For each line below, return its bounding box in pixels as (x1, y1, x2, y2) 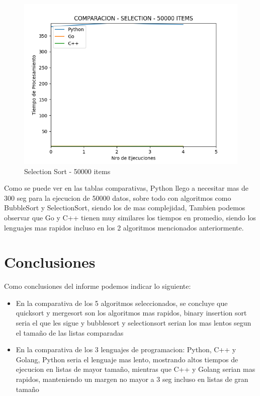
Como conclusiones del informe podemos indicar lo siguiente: (4, 281, 191, 291)
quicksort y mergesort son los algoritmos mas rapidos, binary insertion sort (16, 307, 247, 318)
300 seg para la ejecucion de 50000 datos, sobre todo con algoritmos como (4, 192, 231, 203)
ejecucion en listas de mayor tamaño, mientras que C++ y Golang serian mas (16, 364, 255, 374)
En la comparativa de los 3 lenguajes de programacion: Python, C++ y (16, 344, 236, 355)
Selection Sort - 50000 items (24, 166, 111, 176)
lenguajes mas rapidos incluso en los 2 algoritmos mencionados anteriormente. (4, 222, 244, 232)
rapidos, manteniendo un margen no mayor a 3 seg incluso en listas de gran (16, 374, 248, 384)
